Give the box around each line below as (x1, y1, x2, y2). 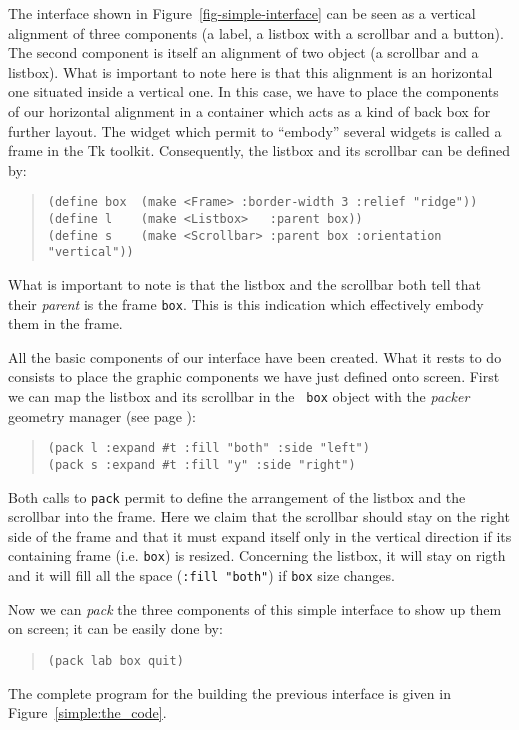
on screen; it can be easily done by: (8, 618, 223, 639)
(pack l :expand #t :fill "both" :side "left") (47, 441, 370, 456)
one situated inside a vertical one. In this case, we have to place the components (8, 81, 499, 102)
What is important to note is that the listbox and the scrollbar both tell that (8, 273, 481, 294)
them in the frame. (8, 313, 123, 334)
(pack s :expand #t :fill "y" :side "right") (47, 457, 356, 472)
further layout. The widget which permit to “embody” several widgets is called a (8, 120, 502, 141)
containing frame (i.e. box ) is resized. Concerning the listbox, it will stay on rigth (8, 545, 506, 566)
